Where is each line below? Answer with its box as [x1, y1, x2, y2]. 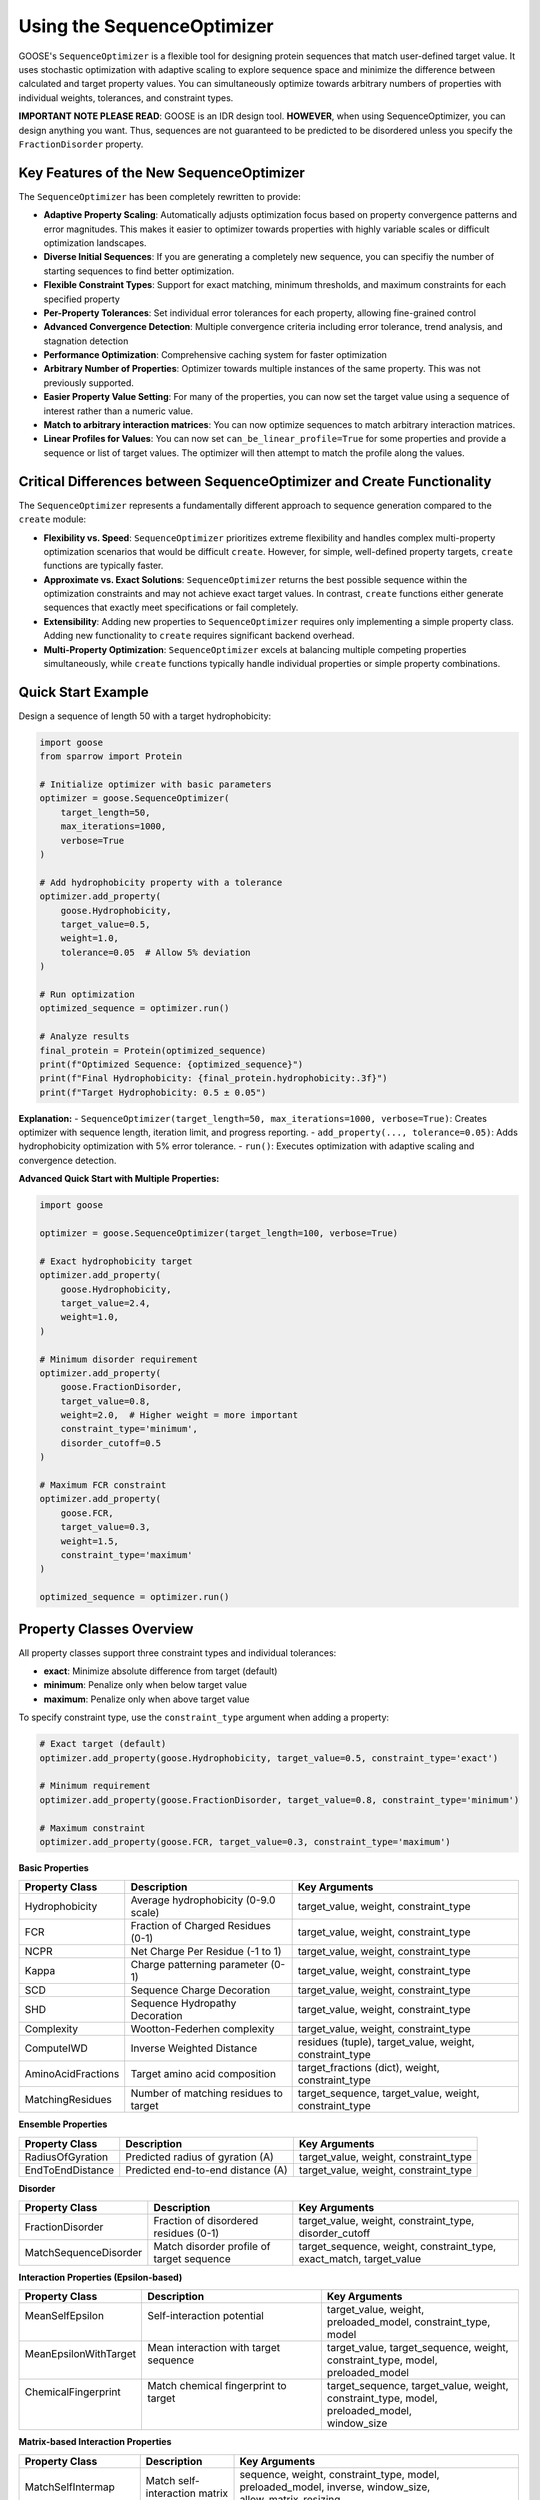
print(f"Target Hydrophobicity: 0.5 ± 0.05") [39, 1086, 267, 1098]
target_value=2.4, [60, 1297, 151, 1309]
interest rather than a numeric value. [43, 405, 194, 417]
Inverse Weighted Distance [130, 2041, 258, 2055]
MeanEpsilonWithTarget [24, 2347, 137, 2361]
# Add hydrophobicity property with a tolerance [39, 876, 283, 888]
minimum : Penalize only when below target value [43, 1679, 247, 1691]
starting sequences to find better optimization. [43, 265, 235, 277]
